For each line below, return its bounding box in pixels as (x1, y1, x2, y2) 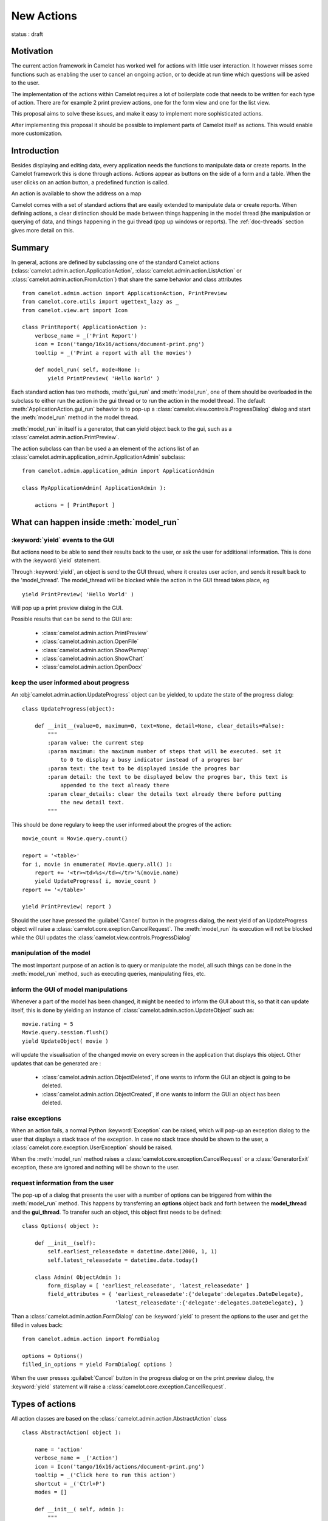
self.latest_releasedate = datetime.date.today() (47, 1256, 199, 1264)
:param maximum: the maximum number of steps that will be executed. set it (47, 748, 282, 754)
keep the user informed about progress (11, 678, 129, 687)
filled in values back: (11, 1321, 63, 1329)
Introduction (11, 146, 60, 156)
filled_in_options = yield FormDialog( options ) (22, 1361, 173, 1368)
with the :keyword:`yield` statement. (11, 557, 101, 564)
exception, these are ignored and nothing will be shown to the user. (11, 1163, 180, 1171)
